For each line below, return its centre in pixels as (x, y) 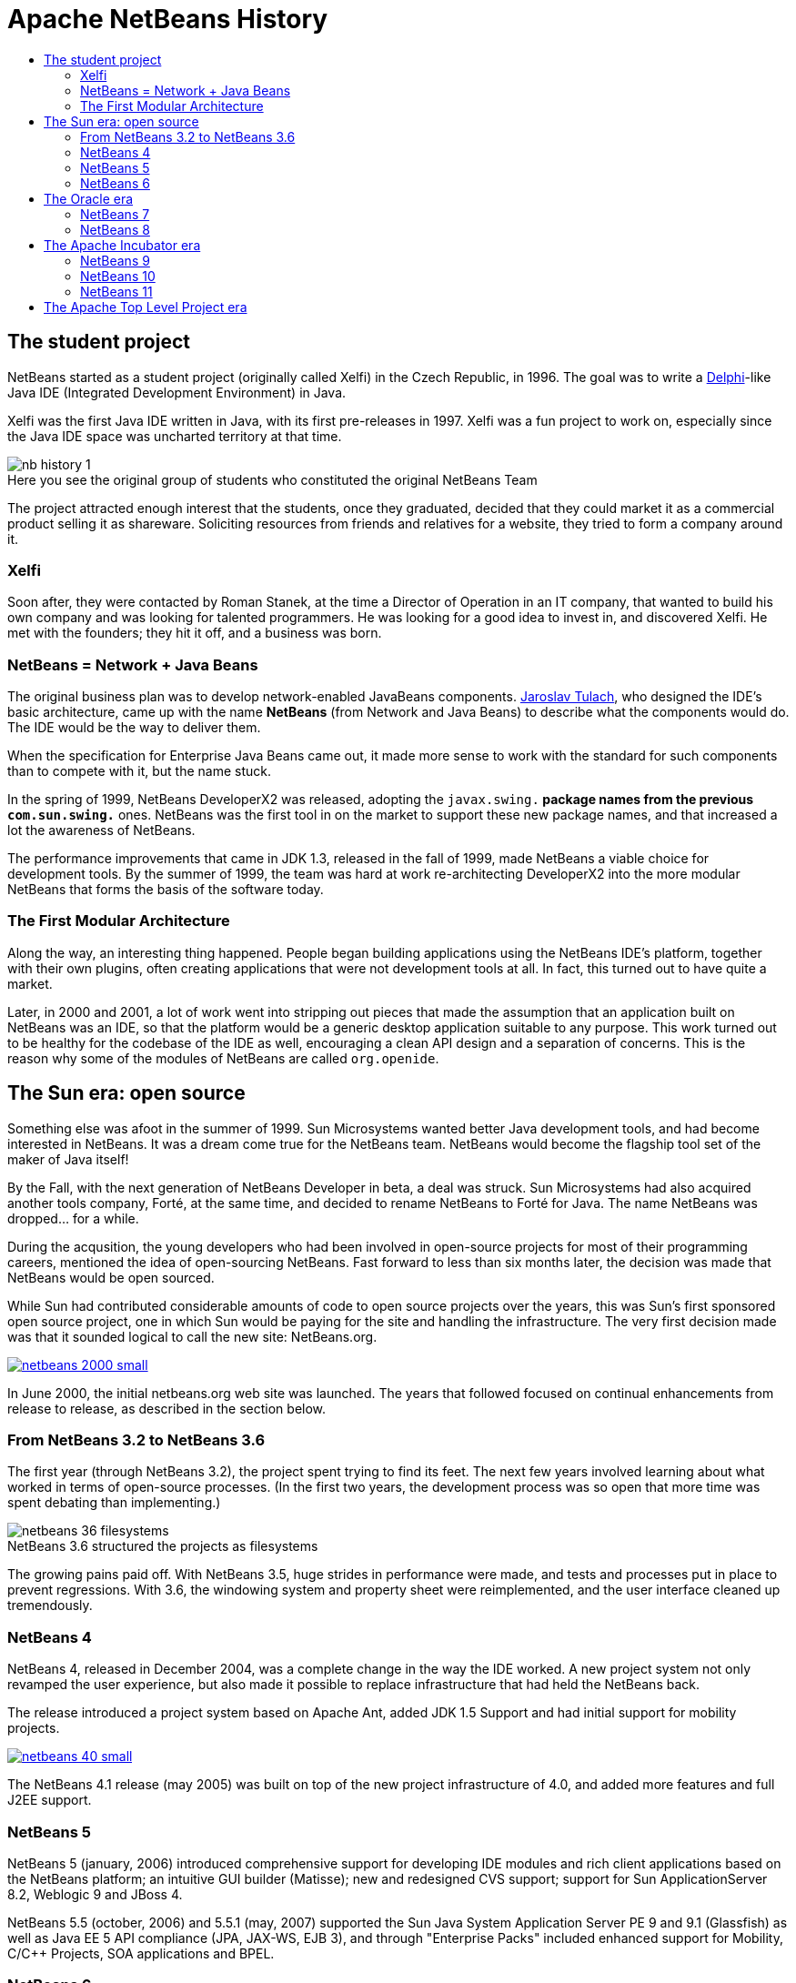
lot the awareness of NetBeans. (101, 830)
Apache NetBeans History (168, 19)
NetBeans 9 (115, 260)
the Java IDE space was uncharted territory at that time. (175, 436)
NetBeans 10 (118, 276)
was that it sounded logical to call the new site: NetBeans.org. (192, 1336)
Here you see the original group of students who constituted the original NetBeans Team (272, 479)
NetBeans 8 (115, 229)
